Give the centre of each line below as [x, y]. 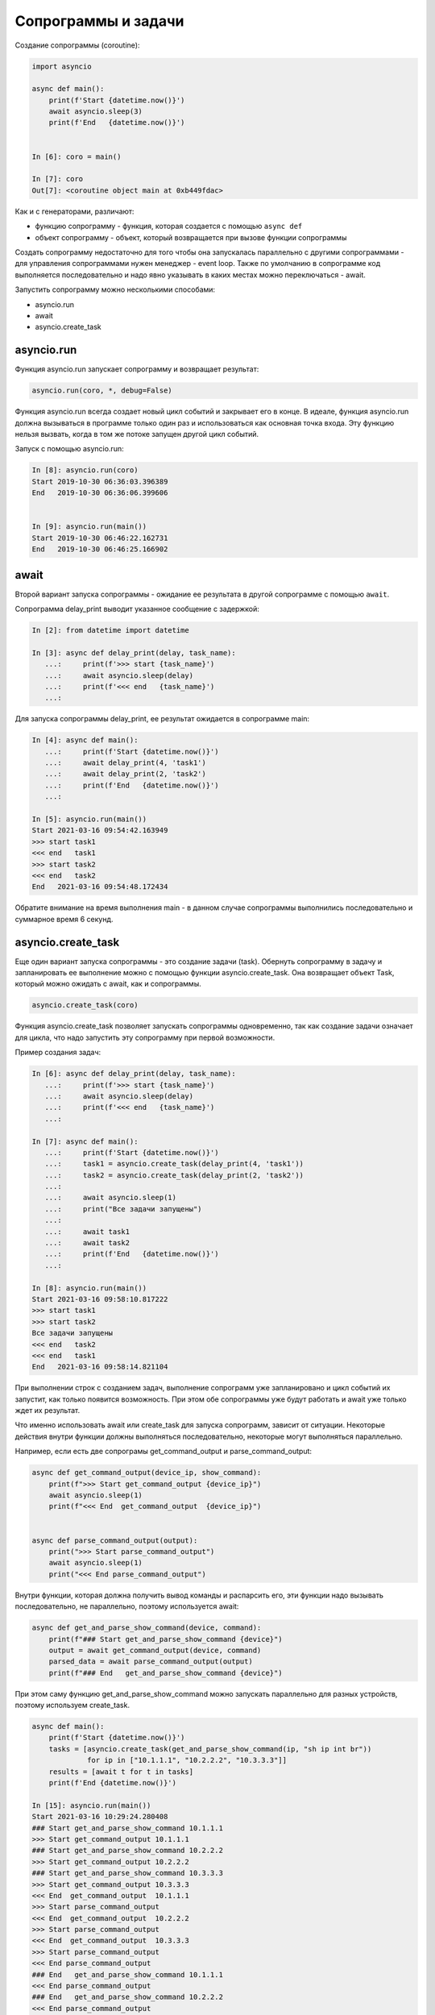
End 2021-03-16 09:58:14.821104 [100, 1367]
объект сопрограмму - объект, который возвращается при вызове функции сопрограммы [191, 237]
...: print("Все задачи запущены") [123, 1209]
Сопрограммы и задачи [99, 21]
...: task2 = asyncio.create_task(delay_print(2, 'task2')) [174, 1175]
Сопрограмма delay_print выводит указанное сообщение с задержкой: [137, 609]
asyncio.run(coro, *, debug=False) [102, 391]
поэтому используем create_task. [72, 1705]
